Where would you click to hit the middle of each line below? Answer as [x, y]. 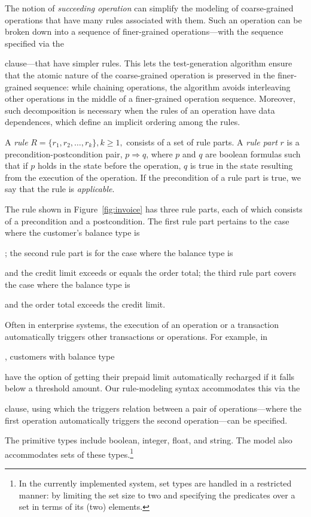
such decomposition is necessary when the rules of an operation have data [140, 110]
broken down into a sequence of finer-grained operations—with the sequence [144, 31]
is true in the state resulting [241, 165]
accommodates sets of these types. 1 [69, 453]
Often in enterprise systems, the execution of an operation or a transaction [142, 325]
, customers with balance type [60, 356]
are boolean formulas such [253, 153]
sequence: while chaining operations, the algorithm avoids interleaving [162, 86]
